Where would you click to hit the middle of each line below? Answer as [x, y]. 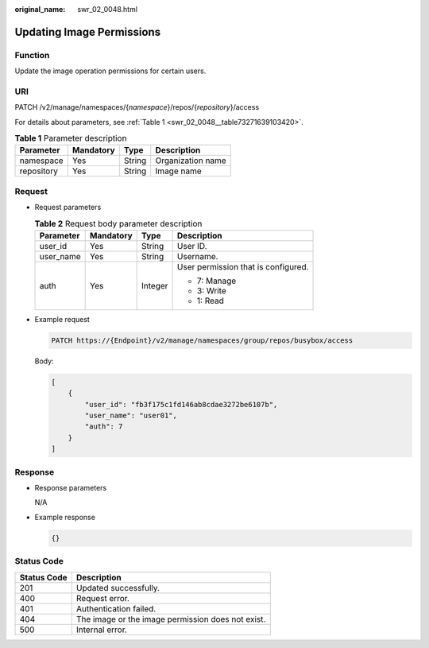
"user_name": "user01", [131, 416]
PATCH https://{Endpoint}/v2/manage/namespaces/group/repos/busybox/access [202, 340]
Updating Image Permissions [88, 32]
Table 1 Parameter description [71, 138]
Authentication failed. [116, 608]
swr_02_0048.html [108, 9]
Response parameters [71, 488]
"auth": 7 [104, 427]
